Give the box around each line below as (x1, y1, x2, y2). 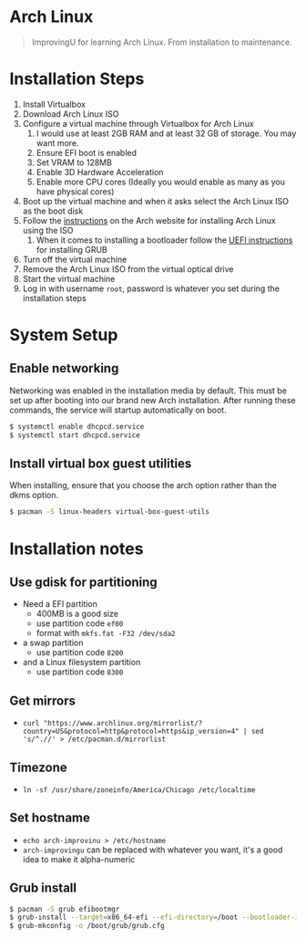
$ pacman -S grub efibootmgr (9, 904, 120, 913)
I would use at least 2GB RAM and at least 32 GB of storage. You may (36, 128, 297, 139)
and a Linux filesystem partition (22, 657, 141, 668)
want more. (36, 137, 79, 148)
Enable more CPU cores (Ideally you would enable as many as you (36, 176, 285, 187)
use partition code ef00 (36, 618, 124, 629)
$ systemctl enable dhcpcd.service (9, 422, 145, 431)
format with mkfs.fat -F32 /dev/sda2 (36, 628, 176, 639)
